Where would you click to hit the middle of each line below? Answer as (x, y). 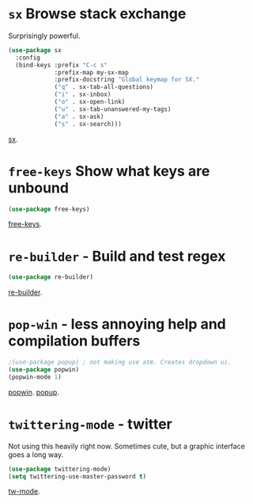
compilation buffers (74, 341)
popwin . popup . (34, 392)
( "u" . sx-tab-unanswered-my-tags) (113, 109)
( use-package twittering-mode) (60, 469)
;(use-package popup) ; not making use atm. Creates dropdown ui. (120, 362)
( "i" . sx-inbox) (83, 95)
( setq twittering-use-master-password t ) (77, 476)
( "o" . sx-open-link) (90, 102)
